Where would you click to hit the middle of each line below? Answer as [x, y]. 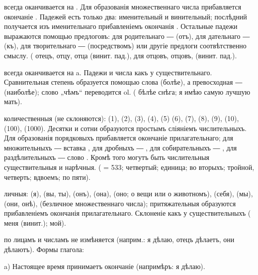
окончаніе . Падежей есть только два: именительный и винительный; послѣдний [126, 16]
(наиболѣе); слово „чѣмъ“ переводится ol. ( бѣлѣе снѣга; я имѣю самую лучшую [127, 91]
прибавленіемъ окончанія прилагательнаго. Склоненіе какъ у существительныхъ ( [128, 213]
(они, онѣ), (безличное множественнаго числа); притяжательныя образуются [120, 203]
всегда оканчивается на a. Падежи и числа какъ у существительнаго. [108, 72]
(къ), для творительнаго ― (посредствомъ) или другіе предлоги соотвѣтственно [125, 46]
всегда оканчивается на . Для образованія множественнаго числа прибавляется [123, 6]
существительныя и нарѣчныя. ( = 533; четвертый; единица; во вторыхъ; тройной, [129, 167]
